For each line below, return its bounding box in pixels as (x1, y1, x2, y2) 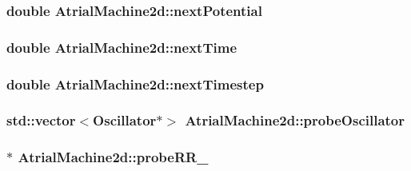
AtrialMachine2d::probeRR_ (18, 147, 209, 167)
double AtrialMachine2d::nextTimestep (6, 74, 264, 93)
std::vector (6, 110, 76, 130)
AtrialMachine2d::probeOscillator (185, 110, 405, 130)
